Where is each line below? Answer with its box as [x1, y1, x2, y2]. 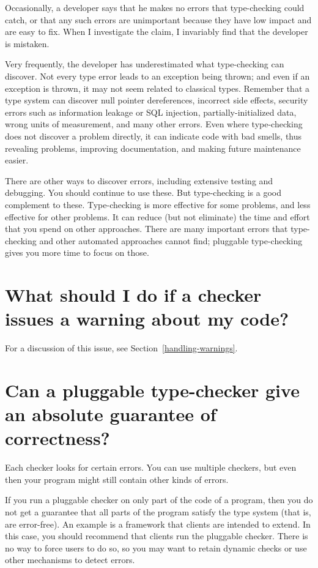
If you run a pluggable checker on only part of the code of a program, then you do [5, 493, 313, 506]
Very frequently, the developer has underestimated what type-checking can [5, 58, 284, 70]
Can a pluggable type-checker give [5, 377, 300, 402]
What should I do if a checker [5, 282, 262, 307]
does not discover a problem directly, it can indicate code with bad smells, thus [5, 129, 302, 142]
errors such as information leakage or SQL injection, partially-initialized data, [5, 105, 297, 118]
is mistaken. [5, 37, 50, 50]
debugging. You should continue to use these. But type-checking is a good [5, 186, 282, 199]
